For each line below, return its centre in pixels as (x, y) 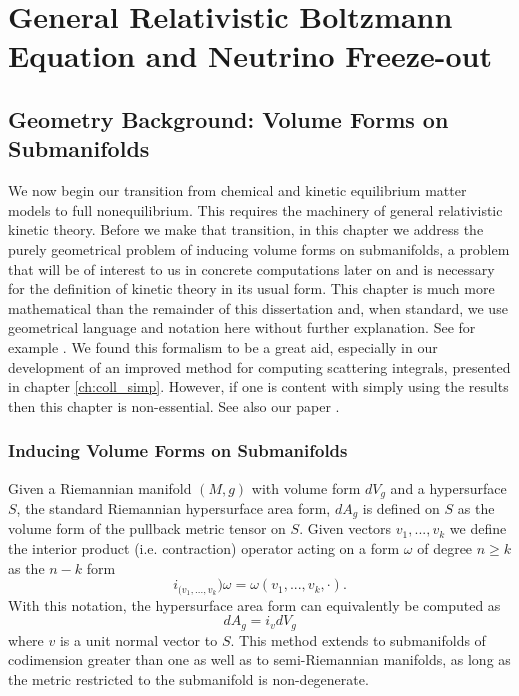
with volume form (306, 487)
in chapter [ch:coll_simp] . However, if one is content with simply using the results (258, 386)
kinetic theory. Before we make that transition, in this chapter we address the (246, 229)
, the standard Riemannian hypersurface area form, (173, 507)
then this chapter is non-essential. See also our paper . (174, 405)
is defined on (401, 507)
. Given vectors (345, 528)
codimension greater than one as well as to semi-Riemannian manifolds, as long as (259, 659)
